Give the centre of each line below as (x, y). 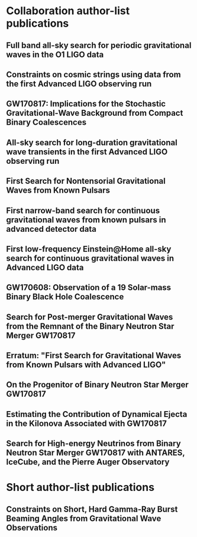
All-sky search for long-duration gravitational (92, 142)
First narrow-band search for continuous (83, 210)
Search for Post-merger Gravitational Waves (90, 317)
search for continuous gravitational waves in (90, 258)
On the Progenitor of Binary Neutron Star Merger (97, 385)
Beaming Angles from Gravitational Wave (84, 518)
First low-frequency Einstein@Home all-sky (89, 249)
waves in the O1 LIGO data (55, 54)
